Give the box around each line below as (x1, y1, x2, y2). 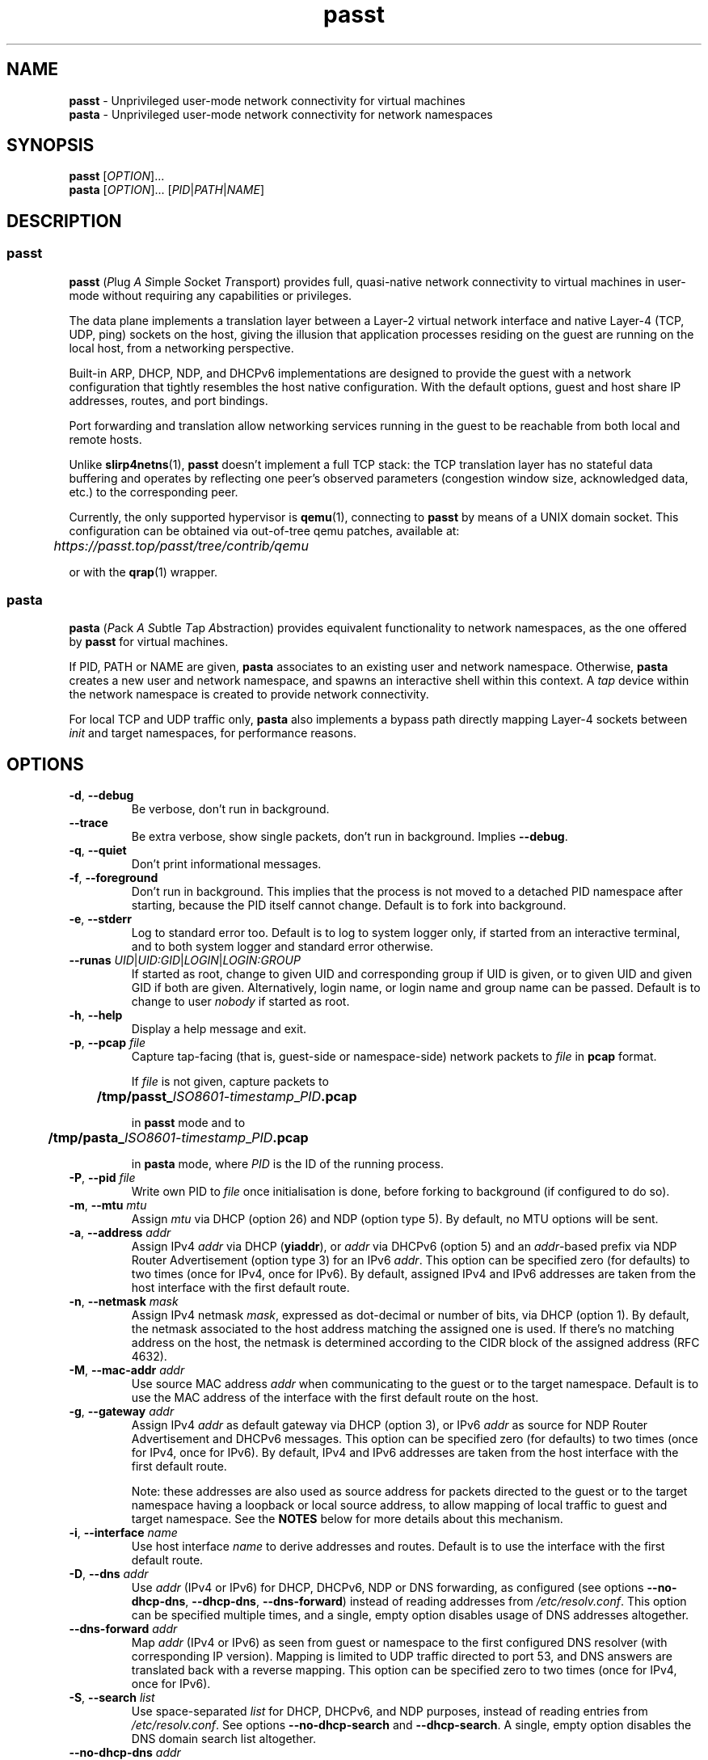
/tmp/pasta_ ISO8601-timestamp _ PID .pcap (48, 1129, 309, 1146)
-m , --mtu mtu (69, 1198, 147, 1213)
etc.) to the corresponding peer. (69, 484, 238, 499)
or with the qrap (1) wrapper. (69, 564, 218, 579)
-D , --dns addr (69, 1567, 149, 1581)
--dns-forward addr (69, 1622, 178, 1636)
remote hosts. (69, 432, 142, 446)
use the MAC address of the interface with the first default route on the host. (131, 1391, 539, 1405)
